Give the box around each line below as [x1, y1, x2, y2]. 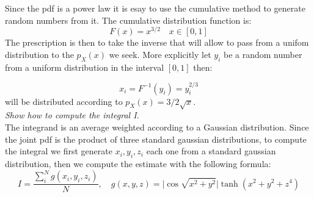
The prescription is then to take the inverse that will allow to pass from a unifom [5, 36, 309, 49]
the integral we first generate [5, 145, 112, 157]
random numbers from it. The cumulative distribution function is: [5, 13, 252, 26]
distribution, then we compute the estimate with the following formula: [5, 157, 271, 170]
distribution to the [5, 48, 74, 60]
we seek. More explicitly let [109, 48, 211, 60]
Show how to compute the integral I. [5, 109, 139, 121]
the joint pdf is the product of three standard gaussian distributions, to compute [5, 132, 307, 145]
